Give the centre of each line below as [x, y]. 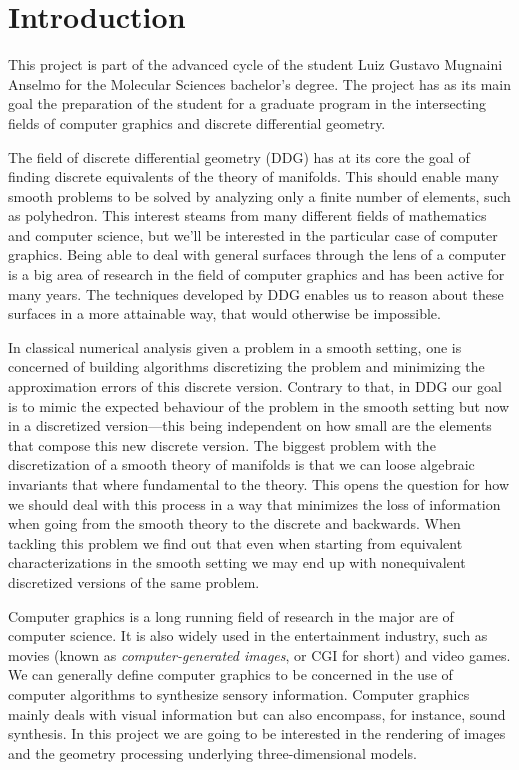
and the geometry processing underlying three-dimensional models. [212, 752]
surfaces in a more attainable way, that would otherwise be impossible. [224, 313]
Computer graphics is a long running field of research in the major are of [231, 615]
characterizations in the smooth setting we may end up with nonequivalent [237, 562]
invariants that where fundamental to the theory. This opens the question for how [258, 484]
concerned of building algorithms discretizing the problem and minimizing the [246, 366]
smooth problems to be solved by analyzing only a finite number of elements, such [259, 195]
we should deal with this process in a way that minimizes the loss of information [254, 503]
